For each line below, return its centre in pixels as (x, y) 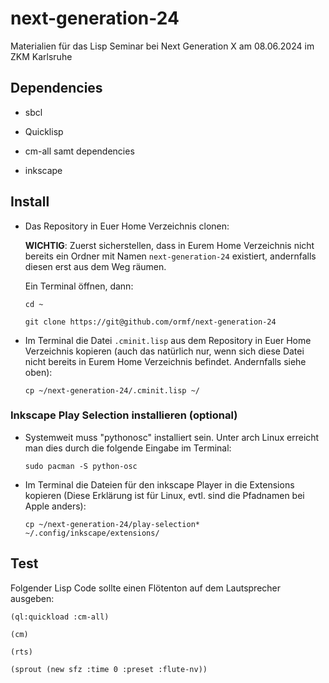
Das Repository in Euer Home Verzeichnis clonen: (127, 226)
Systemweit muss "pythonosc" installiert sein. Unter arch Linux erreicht (172, 437)
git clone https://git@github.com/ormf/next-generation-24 (150, 322)
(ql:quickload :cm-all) (60, 617)
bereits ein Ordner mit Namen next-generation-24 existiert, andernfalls (170, 256)
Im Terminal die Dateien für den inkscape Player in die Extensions (159, 484)
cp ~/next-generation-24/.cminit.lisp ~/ (112, 390)
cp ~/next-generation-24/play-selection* (112, 524)
